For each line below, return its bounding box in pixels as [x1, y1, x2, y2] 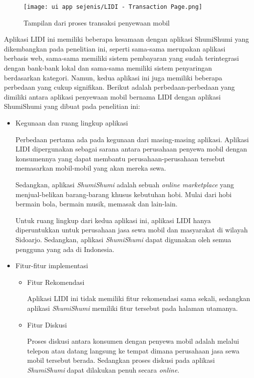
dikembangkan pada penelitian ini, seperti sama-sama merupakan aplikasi [4, 43, 226, 53]
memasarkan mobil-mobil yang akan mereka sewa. [15, 163, 166, 173]
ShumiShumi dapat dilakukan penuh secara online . [27, 364, 180, 375]
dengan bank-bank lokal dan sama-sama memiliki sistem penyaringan [4, 63, 212, 73]
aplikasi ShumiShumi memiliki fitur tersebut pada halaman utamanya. [27, 302, 238, 313]
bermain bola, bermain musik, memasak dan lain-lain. [15, 199, 178, 209]
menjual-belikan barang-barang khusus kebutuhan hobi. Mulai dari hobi [15, 189, 232, 199]
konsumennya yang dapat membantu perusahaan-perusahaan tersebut [15, 153, 225, 163]
